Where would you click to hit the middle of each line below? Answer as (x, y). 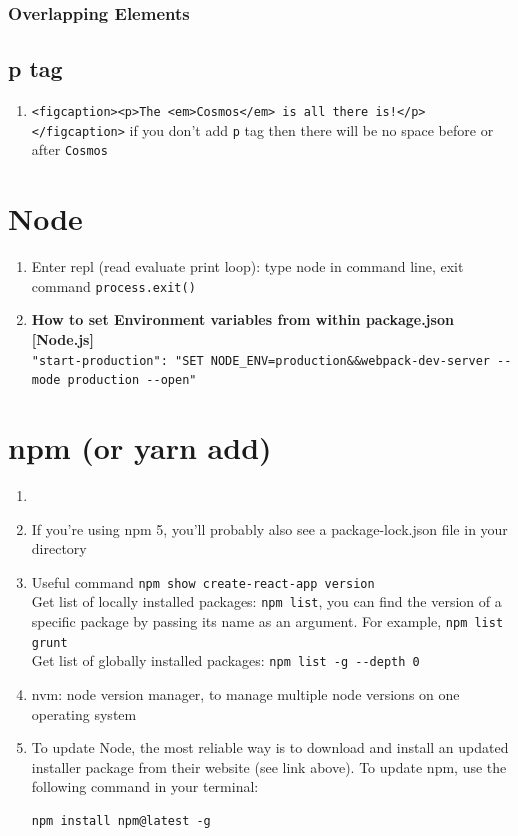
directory (59, 548)
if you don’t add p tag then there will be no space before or (311, 129)
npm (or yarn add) (140, 447)
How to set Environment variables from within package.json (242, 319)
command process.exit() (113, 285)
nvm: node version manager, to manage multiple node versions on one (245, 694)
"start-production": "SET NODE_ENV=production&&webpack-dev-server (260, 360)
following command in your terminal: (145, 786)
